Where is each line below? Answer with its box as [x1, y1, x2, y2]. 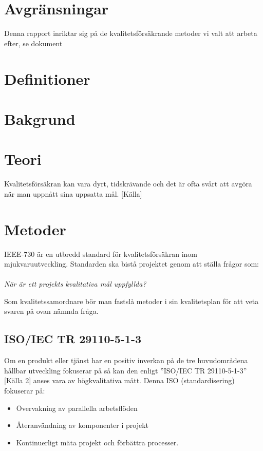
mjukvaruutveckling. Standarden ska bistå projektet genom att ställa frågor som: [4, 258, 259, 269]
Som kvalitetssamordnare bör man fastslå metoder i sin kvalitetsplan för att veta [4, 295, 259, 306]
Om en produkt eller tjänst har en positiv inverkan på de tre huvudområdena [4, 355, 248, 366]
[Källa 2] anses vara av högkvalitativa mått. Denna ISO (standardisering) [4, 375, 235, 386]
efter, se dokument [4, 37, 63, 48]
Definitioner [4, 68, 90, 89]
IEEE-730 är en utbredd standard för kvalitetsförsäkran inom [4, 248, 197, 259]
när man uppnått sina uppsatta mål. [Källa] [4, 188, 142, 199]
